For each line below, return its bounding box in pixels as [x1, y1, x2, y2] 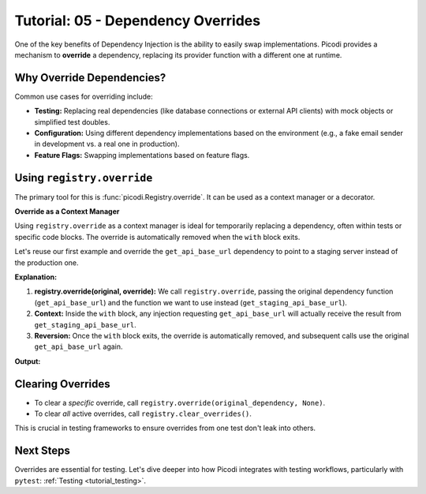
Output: [14, 356, 41, 366]
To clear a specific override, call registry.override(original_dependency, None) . [34, 398, 326, 407]
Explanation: [14, 272, 58, 282]
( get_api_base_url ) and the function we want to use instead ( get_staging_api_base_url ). [34, 298, 347, 307]
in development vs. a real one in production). [34, 139, 180, 149]
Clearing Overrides [14, 377, 110, 391]
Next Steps [14, 444, 70, 458]
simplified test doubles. [34, 117, 110, 126]
